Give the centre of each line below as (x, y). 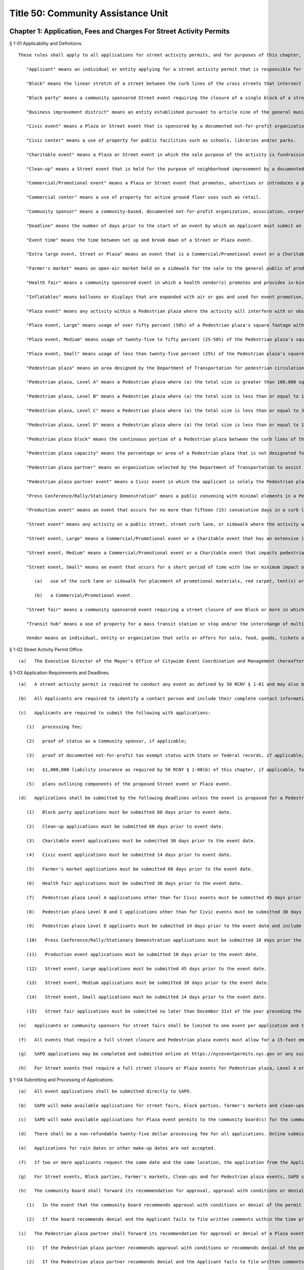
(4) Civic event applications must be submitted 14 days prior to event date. (129, 855)
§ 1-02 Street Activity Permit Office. (46, 649)
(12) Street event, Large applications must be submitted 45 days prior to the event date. (146, 969)
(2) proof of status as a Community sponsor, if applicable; (106, 741)
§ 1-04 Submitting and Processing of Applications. (62, 1079)
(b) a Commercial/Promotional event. (84, 595)
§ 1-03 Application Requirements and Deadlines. (60, 673)
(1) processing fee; (54, 727)
